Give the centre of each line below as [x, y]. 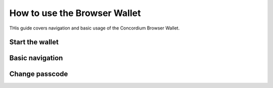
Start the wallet [34, 42]
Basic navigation [36, 58]
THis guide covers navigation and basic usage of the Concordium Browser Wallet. [95, 28]
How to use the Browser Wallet [75, 13]
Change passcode [39, 74]
